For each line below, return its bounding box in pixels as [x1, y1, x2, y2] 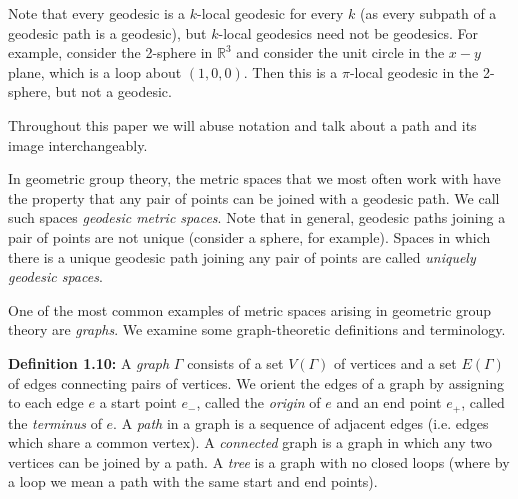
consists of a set [187, 352, 284, 373]
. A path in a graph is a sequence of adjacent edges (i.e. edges [113, 412, 489, 433]
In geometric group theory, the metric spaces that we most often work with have [8, 168, 501, 189]
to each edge [8, 392, 84, 413]
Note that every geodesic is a [8, 3, 186, 23]
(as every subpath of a [360, 3, 497, 23]
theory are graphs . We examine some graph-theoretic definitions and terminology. [8, 319, 506, 340]
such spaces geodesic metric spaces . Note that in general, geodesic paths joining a [8, 207, 506, 228]
